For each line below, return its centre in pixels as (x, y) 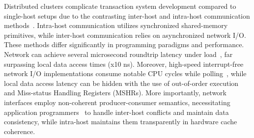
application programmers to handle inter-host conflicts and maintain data (116, 112)
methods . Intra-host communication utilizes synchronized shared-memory (116, 25)
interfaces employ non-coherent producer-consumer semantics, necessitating (117, 102)
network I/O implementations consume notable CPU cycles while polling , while (125, 73)
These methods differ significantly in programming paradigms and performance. (124, 44)
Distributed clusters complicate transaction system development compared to (120, 6)
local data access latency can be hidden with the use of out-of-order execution (121, 83)
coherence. (20, 131)
